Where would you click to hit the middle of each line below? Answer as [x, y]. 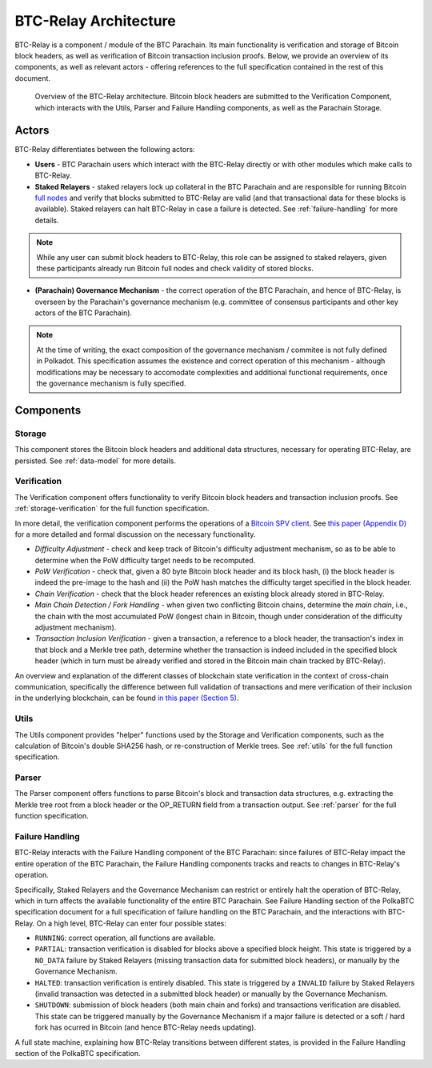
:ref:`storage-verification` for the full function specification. [112, 509]
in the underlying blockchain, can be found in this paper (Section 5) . [127, 698]
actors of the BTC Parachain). [83, 313]
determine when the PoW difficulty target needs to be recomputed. [145, 560]
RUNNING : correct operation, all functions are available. [125, 938]
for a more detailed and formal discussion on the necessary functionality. [135, 534]
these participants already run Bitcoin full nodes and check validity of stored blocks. [175, 268]
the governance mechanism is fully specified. [111, 383]
